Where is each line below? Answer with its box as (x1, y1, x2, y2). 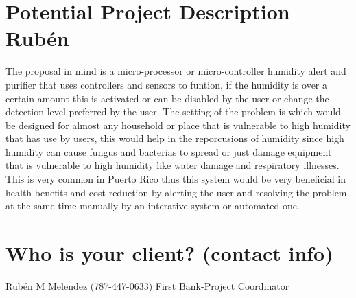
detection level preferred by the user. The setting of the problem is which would (5, 104, 341, 119)
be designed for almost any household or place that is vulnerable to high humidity (5, 117, 351, 132)
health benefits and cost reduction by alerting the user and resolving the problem (5, 185, 347, 199)
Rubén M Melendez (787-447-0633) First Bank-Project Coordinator (5, 278, 289, 293)
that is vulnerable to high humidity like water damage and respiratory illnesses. (5, 158, 340, 172)
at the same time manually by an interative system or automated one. (5, 198, 300, 213)
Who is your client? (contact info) (5, 239, 333, 267)
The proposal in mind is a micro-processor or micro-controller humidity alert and (5, 64, 346, 78)
